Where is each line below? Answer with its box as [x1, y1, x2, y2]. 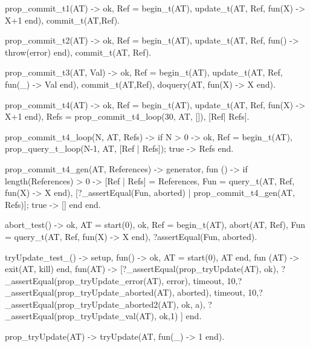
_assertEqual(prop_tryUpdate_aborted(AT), [5, 286, 175, 299]
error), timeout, [166, 274, 224, 287]
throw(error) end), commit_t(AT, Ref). [5, 45, 152, 58]
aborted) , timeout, [177, 286, 245, 299]
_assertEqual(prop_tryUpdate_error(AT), [5, 274, 164, 287]
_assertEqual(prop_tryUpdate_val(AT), [5, 310, 157, 322]
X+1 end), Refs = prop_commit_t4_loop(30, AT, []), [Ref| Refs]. [5, 110, 250, 123]
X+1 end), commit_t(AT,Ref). [5, 13, 120, 26]
